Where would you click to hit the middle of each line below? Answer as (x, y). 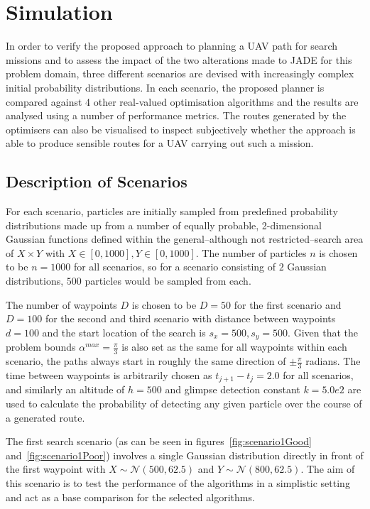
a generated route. (45, 417)
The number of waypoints (61, 304)
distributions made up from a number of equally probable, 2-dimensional (164, 225)
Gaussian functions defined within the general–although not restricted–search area (185, 239)
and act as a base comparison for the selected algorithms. (130, 497)
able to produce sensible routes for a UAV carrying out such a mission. (160, 143)
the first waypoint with (56, 469)
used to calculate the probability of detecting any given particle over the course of (184, 403)
